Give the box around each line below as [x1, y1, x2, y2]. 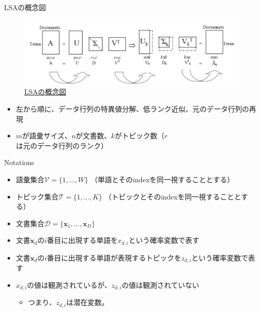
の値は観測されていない [121, 279, 199, 290]
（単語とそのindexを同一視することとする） [90, 174, 234, 184]
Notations [4, 157, 34, 168]
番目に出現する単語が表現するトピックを [47, 252, 182, 263]
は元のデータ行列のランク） [16, 140, 108, 150]
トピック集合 [16, 191, 59, 201]
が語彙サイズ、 [22, 130, 72, 141]
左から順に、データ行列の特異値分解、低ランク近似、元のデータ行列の [16, 103, 249, 114]
